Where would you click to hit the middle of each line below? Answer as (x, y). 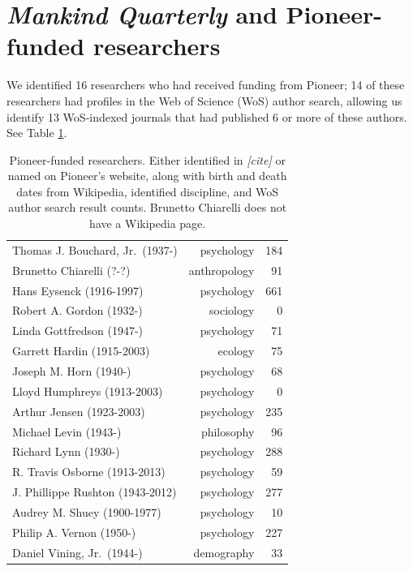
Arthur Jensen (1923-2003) (79, 411)
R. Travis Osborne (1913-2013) (89, 472)
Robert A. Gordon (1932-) (77, 310)
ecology (236, 351)
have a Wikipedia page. (148, 223)
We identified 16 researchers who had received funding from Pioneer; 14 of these (206, 85)
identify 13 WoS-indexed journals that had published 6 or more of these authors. (207, 116)
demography (224, 552)
